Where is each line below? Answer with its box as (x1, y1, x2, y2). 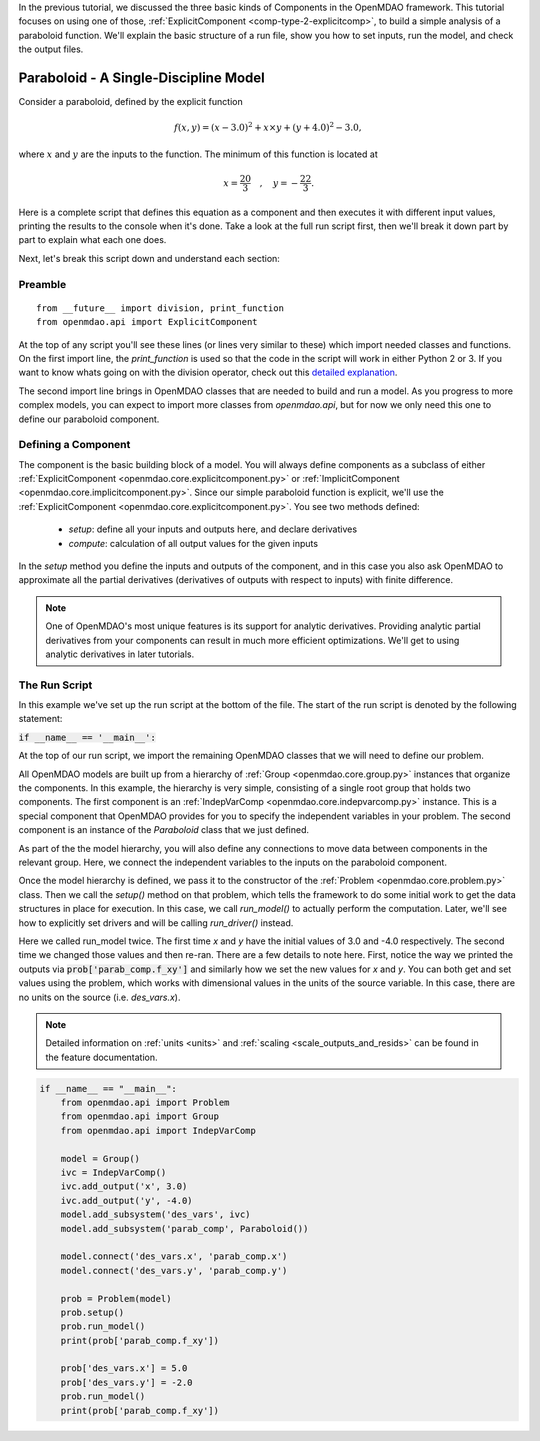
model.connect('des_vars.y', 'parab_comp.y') (60, 1265, 288, 1276)
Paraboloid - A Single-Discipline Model (18, 69, 265, 86)
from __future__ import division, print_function (36, 302, 285, 314)
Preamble (18, 277, 67, 291)
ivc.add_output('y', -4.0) (60, 1195, 194, 1206)
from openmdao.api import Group (60, 1111, 220, 1122)
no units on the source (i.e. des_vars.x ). (18, 991, 181, 1003)
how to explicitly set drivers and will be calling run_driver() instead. (18, 916, 294, 929)
